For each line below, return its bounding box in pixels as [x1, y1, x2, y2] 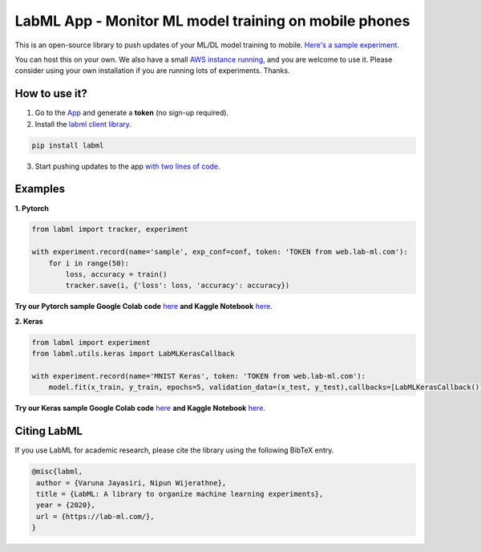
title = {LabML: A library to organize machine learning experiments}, [36, 489, 324, 499]
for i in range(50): [48, 258, 130, 268]
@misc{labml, [31, 467, 83, 477]
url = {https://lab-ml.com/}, [36, 512, 156, 521]
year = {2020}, [36, 501, 96, 509]
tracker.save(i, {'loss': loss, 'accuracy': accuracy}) [65, 281, 290, 290]
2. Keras [14, 316, 43, 326]
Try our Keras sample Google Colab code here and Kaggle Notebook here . [14, 404, 266, 413]
